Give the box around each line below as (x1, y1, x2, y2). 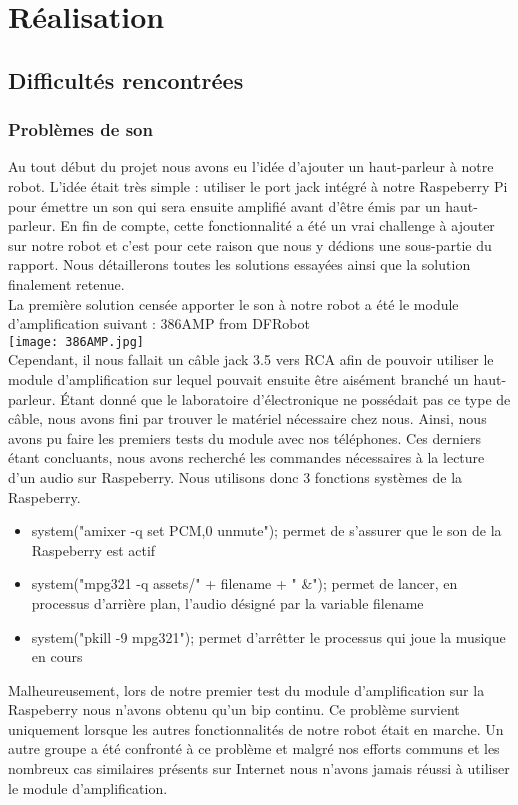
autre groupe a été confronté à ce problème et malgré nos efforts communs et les (8, 738, 500, 759)
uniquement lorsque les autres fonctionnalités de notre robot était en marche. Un (8, 718, 504, 739)
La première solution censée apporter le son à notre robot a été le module (8, 293, 459, 314)
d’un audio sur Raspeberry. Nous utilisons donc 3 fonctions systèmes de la (8, 466, 463, 487)
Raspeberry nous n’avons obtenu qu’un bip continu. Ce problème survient (8, 699, 460, 720)
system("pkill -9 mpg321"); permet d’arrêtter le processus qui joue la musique (31, 626, 506, 647)
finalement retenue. (8, 273, 125, 294)
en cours (31, 646, 83, 667)
